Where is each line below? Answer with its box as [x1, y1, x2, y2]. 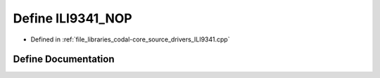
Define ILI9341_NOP [13, 11, 133, 26]
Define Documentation [13, 53, 115, 65]
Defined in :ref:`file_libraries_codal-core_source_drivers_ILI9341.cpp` [30, 35, 230, 44]
